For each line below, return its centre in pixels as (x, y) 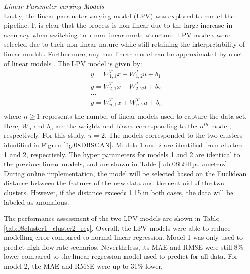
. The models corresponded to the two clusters (173, 135)
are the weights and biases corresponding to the (126, 125)
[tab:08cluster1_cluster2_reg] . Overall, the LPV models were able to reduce (117, 228)
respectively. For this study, (45, 135)
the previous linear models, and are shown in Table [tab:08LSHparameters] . (116, 164)
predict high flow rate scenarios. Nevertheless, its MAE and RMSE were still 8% (124, 247)
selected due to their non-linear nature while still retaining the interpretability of (125, 44)
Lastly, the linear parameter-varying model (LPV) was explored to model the (119, 15)
